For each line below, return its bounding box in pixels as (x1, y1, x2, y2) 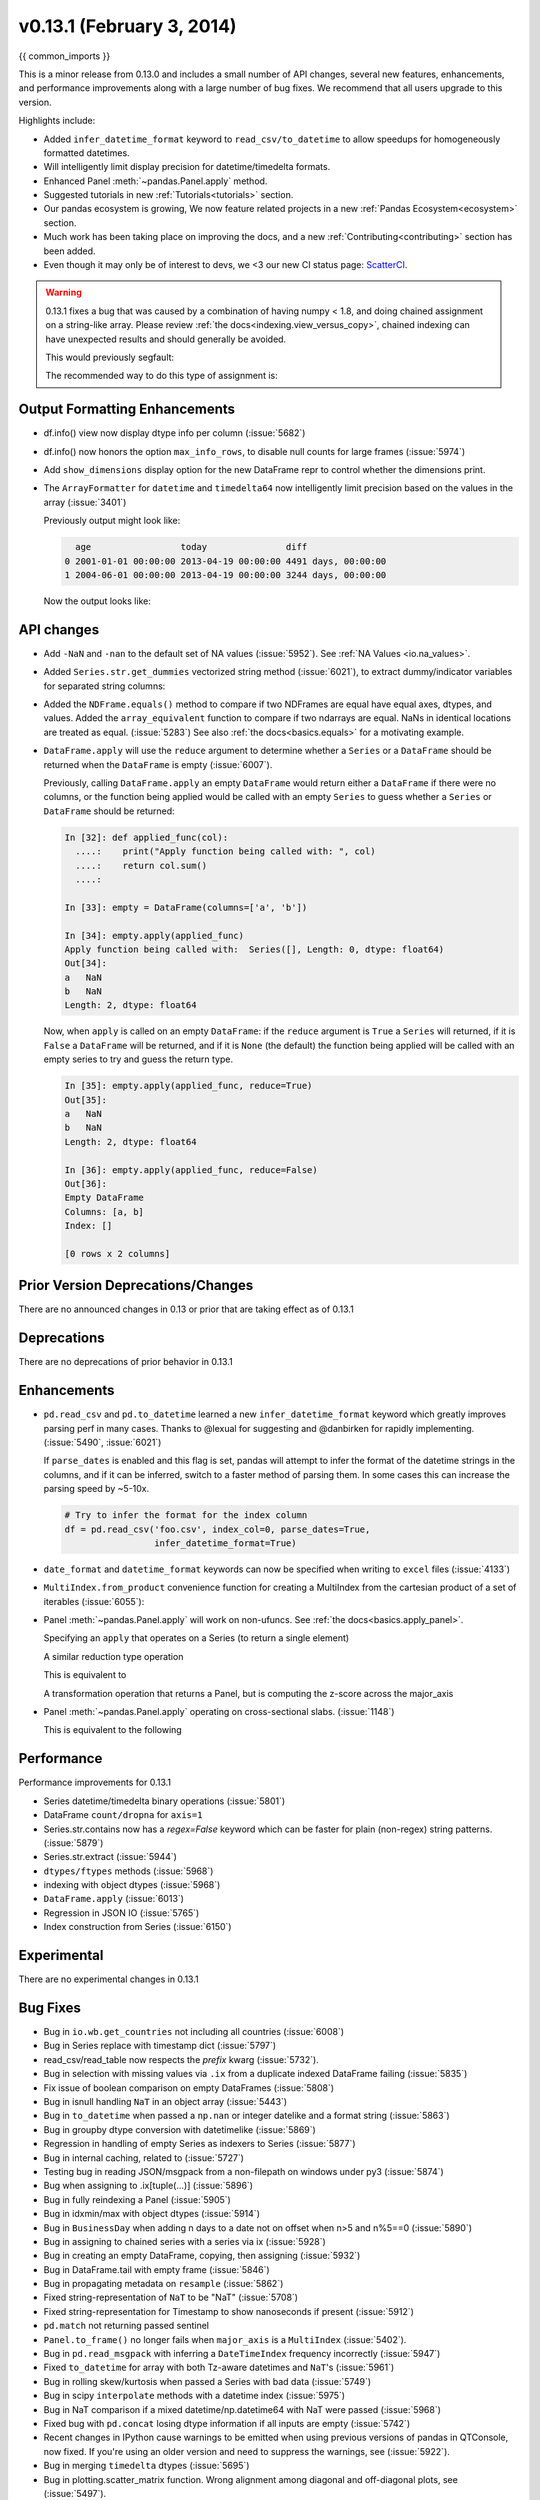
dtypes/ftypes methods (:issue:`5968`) (43, 1865, 214, 1877)
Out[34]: (64, 958, 108, 969)
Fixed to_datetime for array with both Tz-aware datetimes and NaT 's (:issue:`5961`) (43, 2361, 395, 2374)
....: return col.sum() (75, 860, 208, 871)
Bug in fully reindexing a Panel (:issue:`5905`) (43, 2193, 232, 2205)
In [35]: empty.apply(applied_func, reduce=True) (64, 1080, 313, 1092)
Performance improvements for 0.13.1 (18, 1776, 172, 1789)
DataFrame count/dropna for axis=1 (43, 1809, 203, 1821)
